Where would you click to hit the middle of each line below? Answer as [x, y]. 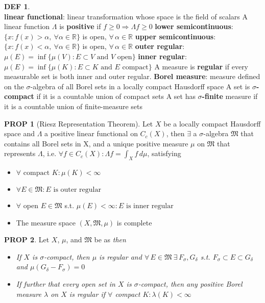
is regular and [121, 256]
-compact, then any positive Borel [190, 284]
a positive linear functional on [91, 133]
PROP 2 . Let [27, 239]
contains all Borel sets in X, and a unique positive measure [96, 143]
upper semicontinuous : [175, 36]
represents [20, 153]
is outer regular [77, 190]
